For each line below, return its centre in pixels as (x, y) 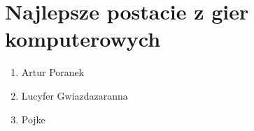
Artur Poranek (53, 72)
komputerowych (83, 39)
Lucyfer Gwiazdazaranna (75, 95)
